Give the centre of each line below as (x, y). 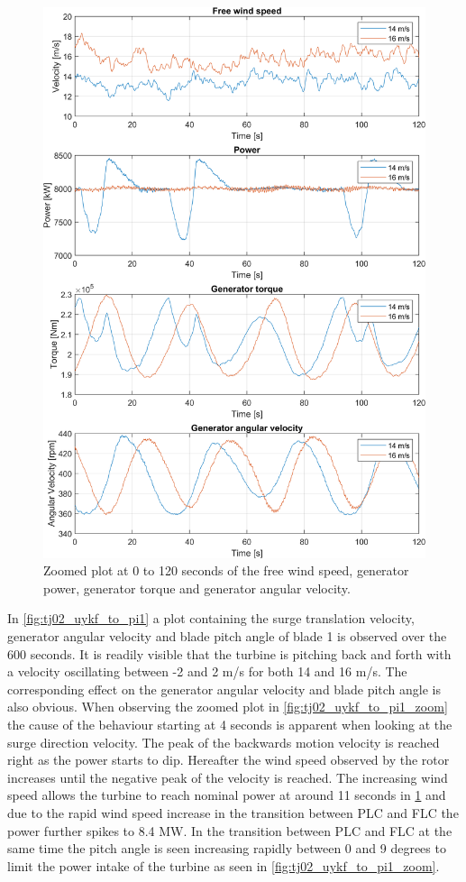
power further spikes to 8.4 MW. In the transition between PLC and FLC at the (230, 830)
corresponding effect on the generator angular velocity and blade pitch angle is (224, 689)
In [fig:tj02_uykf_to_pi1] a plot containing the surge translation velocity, (211, 618)
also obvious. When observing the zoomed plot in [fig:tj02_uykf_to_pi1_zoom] (228, 707)
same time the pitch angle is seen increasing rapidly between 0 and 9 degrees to (227, 848)
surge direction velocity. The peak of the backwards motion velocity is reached (224, 742)
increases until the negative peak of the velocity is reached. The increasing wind (228, 777)
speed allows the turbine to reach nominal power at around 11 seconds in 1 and (227, 795)
